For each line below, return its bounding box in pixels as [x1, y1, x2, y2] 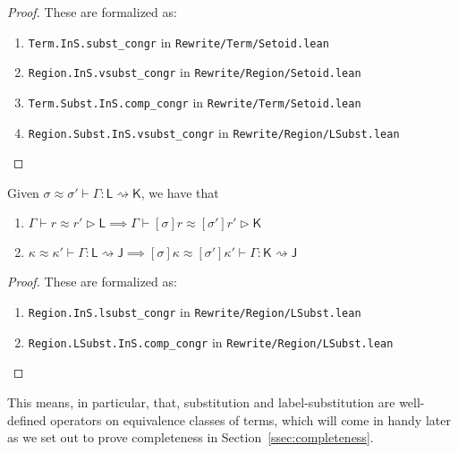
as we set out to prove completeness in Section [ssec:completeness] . [7, 428, 374, 447]
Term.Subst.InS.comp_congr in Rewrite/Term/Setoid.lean [28, 92, 361, 111]
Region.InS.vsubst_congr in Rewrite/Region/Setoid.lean [28, 63, 361, 81]
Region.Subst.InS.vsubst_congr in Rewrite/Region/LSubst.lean [28, 123, 400, 141]
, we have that [140, 183, 219, 201]
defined [7, 410, 47, 429]
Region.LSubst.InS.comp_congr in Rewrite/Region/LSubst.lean [28, 332, 394, 351]
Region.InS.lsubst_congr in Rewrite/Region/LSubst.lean [28, 303, 361, 321]
